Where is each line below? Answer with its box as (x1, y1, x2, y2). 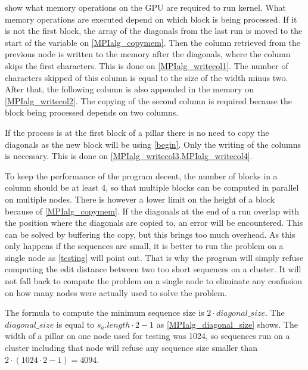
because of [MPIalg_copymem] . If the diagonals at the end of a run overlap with (5, 204, 299, 217)
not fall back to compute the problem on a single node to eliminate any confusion (5, 275, 303, 287)
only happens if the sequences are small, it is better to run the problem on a (5, 240, 284, 252)
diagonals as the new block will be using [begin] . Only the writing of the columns (5, 138, 301, 150)
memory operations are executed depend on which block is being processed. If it (5, 13, 297, 25)
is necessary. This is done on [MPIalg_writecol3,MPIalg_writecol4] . (5, 150, 253, 162)
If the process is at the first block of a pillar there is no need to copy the (5, 126, 269, 138)
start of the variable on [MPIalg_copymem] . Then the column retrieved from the (5, 36, 300, 48)
